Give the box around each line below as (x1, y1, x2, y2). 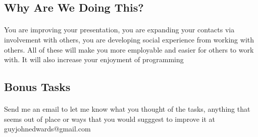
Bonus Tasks (4, 79, 71, 95)
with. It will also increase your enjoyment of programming (4, 54, 184, 65)
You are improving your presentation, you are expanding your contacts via (4, 24, 235, 35)
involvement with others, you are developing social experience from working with (4, 34, 254, 44)
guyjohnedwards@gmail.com (4, 123, 91, 134)
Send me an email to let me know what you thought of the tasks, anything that (4, 104, 250, 114)
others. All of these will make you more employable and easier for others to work (4, 44, 254, 55)
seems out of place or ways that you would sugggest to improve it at (4, 113, 216, 124)
